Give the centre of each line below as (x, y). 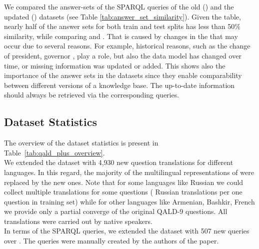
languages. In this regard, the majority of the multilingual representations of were (129, 172)
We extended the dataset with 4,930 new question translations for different (119, 162)
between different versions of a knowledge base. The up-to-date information (119, 85)
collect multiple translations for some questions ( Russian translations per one (123, 192)
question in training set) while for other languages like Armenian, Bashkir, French (129, 201)
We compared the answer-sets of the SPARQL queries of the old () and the (119, 6)
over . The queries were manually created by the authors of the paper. (111, 241)
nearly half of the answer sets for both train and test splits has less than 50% (122, 26)
